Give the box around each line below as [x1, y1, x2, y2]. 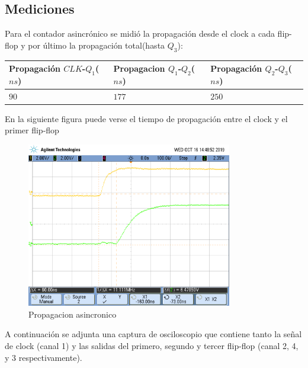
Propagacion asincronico [28, 308, 117, 320]
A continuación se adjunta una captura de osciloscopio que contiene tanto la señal [5, 328, 302, 340]
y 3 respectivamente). [5, 351, 82, 363]
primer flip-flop [5, 124, 59, 136]
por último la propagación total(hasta [28, 39, 165, 51]
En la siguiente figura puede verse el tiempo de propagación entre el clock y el [5, 112, 288, 124]
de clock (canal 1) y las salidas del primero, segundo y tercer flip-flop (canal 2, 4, [5, 340, 299, 352]
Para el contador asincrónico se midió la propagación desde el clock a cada [5, 27, 275, 40]
